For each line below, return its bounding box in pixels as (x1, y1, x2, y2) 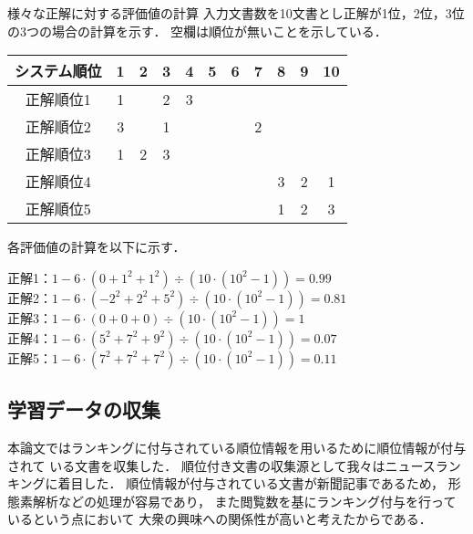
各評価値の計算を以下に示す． (7, 237, 186, 257)
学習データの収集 (7, 395, 160, 424)
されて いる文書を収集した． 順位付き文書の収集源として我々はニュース (7, 455, 436, 475)
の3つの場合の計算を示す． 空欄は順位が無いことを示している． (7, 21, 387, 40)
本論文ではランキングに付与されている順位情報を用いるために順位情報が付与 (7, 437, 467, 456)
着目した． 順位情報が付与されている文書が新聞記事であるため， (57, 474, 444, 493)
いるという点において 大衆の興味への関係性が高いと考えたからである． (7, 509, 432, 529)
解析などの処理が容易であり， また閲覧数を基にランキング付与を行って (32, 491, 457, 510)
